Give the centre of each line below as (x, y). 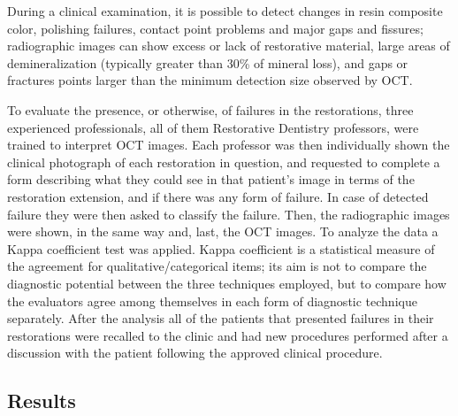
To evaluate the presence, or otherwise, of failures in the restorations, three (210, 109)
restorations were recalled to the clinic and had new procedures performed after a (228, 335)
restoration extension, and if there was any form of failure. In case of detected (218, 196)
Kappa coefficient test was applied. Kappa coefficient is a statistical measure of (221, 248)
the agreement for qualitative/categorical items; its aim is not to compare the (217, 266)
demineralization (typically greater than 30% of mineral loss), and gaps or (208, 62)
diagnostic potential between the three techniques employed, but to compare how (227, 283)
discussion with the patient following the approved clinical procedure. (195, 353)
